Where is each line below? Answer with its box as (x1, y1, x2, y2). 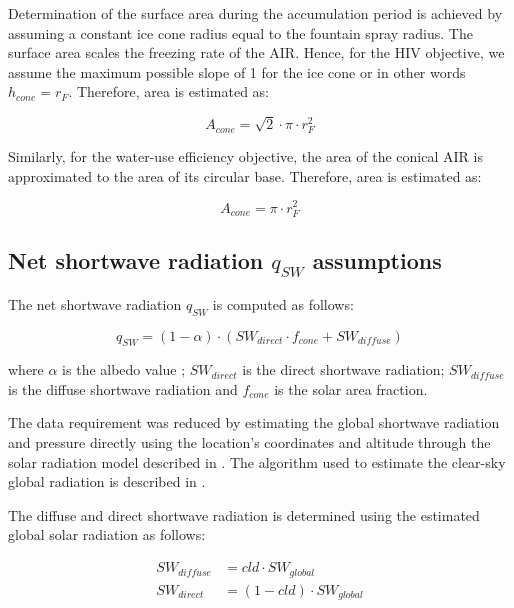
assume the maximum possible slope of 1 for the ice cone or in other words (8, 61, 466, 82)
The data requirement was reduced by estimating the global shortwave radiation (8, 412, 500, 433)
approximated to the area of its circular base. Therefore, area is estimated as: (8, 165, 482, 186)
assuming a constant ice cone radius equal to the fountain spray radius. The (8, 22, 473, 43)
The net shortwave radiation (8, 293, 182, 314)
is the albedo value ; (62, 359, 186, 380)
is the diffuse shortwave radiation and (8, 378, 238, 399)
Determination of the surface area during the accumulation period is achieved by (8, 3, 503, 23)
